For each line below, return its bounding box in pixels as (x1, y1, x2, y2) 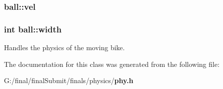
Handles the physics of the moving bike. (4, 42, 125, 53)
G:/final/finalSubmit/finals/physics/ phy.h (4, 75, 133, 86)
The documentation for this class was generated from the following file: (4, 59, 220, 69)
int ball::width (4, 23, 62, 35)
